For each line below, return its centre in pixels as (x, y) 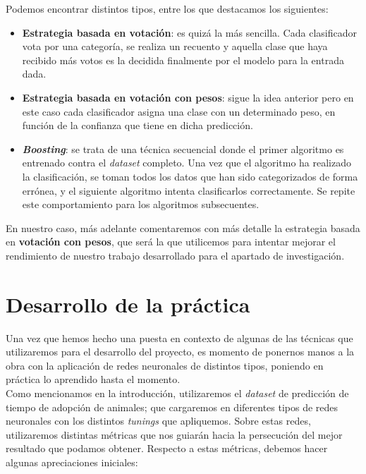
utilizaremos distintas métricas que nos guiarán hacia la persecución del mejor (174, 434)
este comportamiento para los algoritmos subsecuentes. (141, 204)
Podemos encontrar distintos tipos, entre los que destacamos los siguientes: (167, 8)
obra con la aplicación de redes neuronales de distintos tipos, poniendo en (165, 365)
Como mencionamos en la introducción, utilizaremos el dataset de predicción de (177, 393)
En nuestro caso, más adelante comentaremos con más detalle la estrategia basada (183, 227)
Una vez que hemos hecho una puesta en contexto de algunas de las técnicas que (179, 338)
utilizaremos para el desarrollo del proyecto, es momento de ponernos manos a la (180, 352)
